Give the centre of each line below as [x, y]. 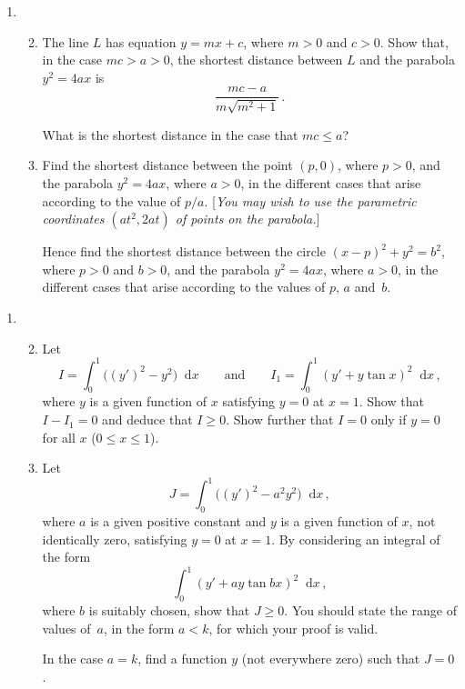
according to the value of [111, 200]
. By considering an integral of [356, 539]
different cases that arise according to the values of [184, 287]
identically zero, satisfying [115, 539]
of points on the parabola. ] [248, 219]
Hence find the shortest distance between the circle [184, 251]
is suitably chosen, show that [169, 610]
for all [59, 437]
